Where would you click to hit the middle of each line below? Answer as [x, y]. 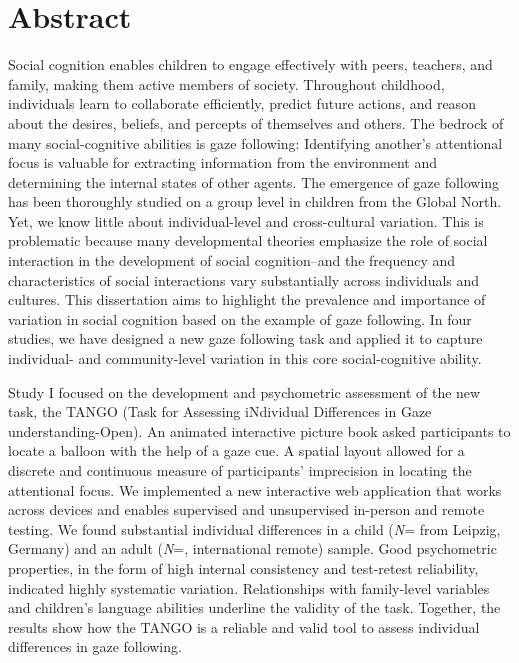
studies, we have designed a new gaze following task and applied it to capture [245, 338]
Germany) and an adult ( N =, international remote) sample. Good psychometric [252, 548]
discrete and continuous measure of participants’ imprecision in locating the [240, 470]
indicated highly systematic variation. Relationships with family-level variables [249, 587]
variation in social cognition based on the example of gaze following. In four [240, 318]
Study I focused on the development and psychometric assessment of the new [244, 391]
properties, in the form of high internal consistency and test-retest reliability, [243, 567]
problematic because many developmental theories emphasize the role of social [248, 240]
